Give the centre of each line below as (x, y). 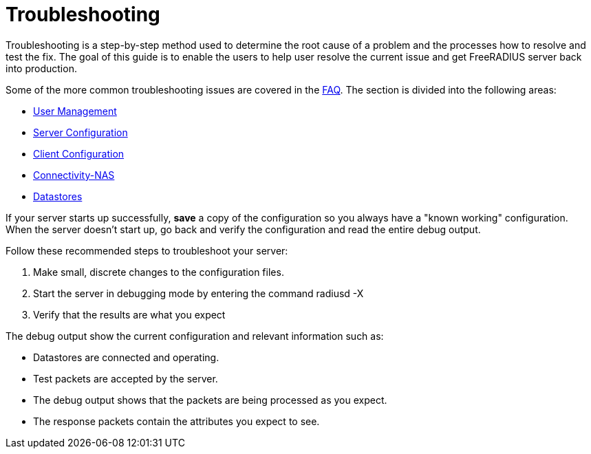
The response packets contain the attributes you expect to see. (176, 421)
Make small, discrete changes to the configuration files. (159, 272)
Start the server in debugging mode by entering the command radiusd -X (198, 293)
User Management (75, 111)
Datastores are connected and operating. (126, 357)
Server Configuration (80, 132)
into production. (41, 68)
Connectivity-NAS (74, 175)
